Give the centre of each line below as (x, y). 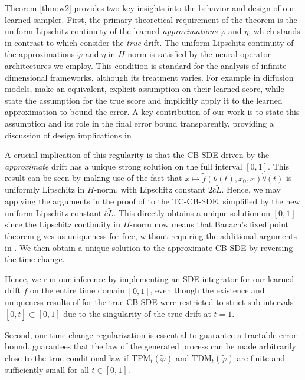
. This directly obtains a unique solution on (192, 212)
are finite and (261, 357)
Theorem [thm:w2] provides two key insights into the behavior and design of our (150, 8)
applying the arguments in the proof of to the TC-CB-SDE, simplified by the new (152, 201)
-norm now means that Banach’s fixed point (209, 224)
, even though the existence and (207, 290)
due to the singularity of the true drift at (137, 313)
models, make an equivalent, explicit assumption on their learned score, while (145, 89)
